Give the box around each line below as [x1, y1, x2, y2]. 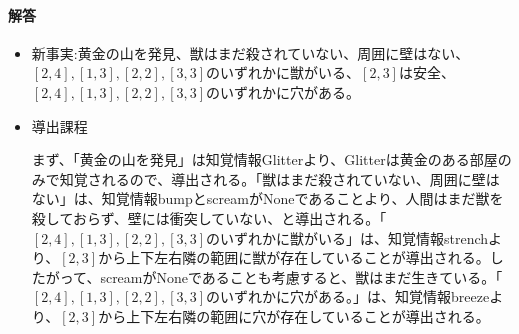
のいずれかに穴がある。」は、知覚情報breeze [206, 286, 490, 307]
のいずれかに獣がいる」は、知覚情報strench [206, 227, 489, 248]
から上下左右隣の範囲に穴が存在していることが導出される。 [98, 305, 490, 326]
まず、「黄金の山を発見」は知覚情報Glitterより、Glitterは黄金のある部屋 [31, 149, 498, 170]
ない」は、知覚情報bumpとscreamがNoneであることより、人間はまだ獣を [31, 188, 504, 209]
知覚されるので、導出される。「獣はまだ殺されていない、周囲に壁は [59, 168, 500, 189]
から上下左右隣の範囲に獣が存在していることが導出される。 [98, 247, 490, 268]
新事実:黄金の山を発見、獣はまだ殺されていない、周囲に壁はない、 [31, 42, 470, 63]
